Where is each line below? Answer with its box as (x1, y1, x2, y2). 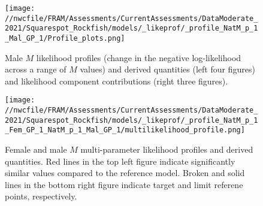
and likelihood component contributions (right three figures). (5, 74, 228, 87)
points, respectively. (5, 190, 77, 202)
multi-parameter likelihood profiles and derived (80, 143, 253, 156)
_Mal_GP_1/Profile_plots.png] (5, 34, 125, 43)
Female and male (5, 143, 67, 156)
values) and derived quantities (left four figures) (80, 63, 255, 75)
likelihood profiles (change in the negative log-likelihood (36, 51, 241, 63)
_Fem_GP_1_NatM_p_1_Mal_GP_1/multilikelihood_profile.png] (5, 126, 245, 135)
